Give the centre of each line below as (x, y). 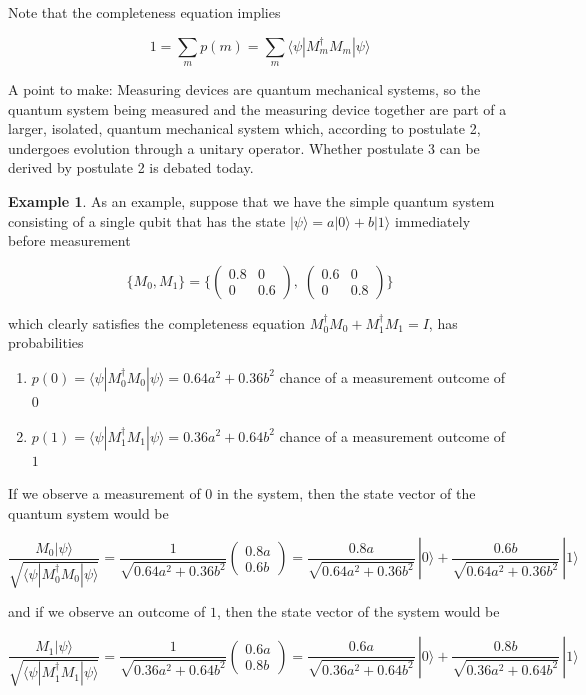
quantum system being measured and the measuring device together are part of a (257, 108)
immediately (432, 220)
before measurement (69, 240)
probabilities (46, 342)
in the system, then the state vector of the (346, 493)
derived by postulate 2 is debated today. (131, 167)
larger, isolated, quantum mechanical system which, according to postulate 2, (244, 128)
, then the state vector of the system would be (358, 611)
